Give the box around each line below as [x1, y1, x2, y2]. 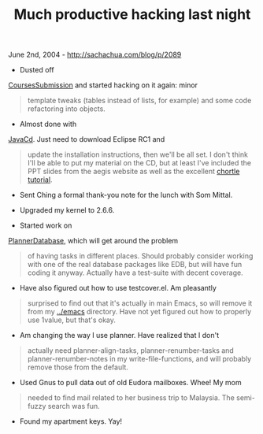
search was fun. [47, 402, 100, 411]
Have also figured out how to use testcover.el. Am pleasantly [19, 284, 217, 293]
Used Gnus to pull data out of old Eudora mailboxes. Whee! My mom [19, 378, 242, 388]
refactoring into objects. [27, 104, 106, 113]
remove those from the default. [27, 362, 128, 372]
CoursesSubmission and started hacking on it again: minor [8, 80, 198, 90]
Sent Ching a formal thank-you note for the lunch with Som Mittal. [19, 191, 233, 200]
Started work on [19, 221, 72, 230]
